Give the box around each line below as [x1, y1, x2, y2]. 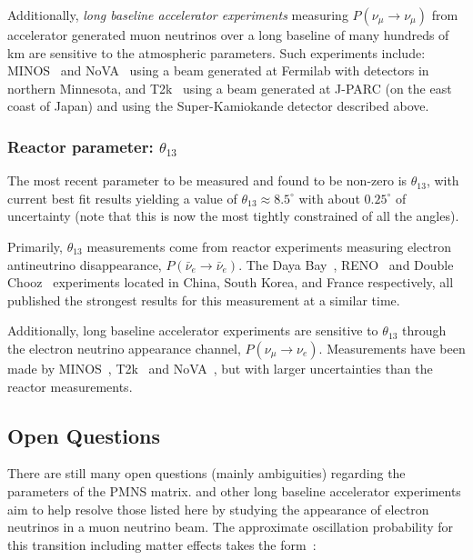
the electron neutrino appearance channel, [7, 338, 241, 357]
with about [298, 188, 360, 207]
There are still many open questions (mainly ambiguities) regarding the [7, 464, 406, 483]
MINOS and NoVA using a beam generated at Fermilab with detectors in [7, 61, 429, 80]
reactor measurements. [7, 376, 133, 395]
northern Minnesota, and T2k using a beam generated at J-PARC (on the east [7, 78, 452, 97]
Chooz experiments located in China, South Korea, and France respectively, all [7, 273, 454, 292]
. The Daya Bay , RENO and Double [238, 255, 454, 274]
